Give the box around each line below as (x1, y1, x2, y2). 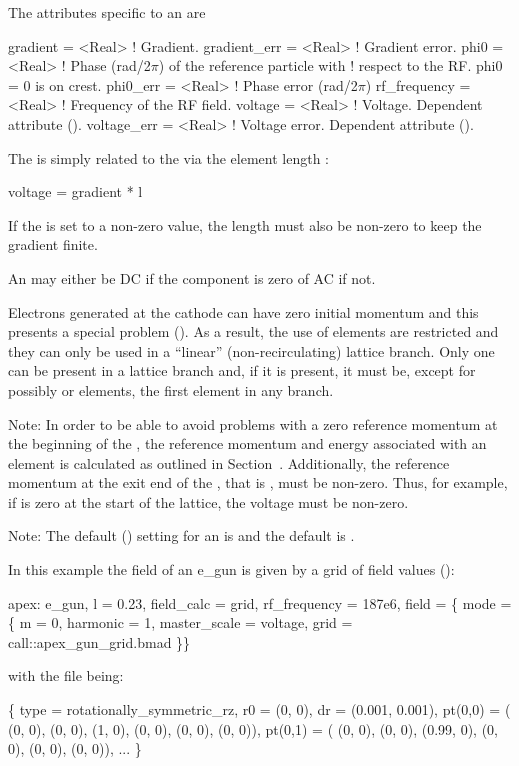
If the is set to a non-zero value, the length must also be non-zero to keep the (8, 214, 482, 235)
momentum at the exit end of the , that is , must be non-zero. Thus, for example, (8, 472, 508, 493)
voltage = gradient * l (8, 181, 143, 202)
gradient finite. (8, 234, 98, 255)
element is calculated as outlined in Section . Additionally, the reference (8, 452, 450, 473)
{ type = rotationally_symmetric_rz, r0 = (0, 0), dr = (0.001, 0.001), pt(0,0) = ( (8, 699, 511, 720)
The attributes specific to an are (8, 2, 206, 22)
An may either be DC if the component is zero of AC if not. (8, 267, 376, 288)
